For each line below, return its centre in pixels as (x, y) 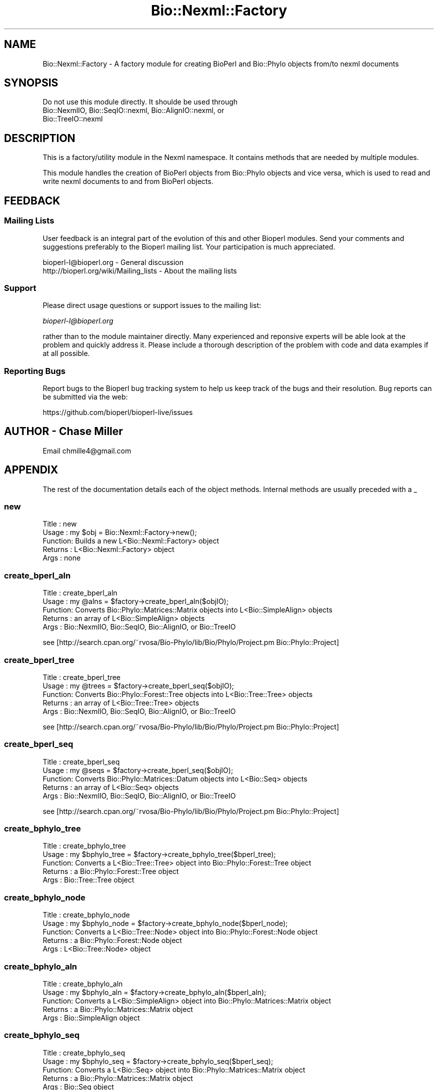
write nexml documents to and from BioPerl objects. (128, 181)
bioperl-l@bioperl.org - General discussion (113, 262)
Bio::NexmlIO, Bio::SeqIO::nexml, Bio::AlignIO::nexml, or (133, 110)
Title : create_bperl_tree (82, 677)
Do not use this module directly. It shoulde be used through (140, 102)
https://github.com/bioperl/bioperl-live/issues (118, 412)
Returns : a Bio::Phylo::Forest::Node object (112, 940)
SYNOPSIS (31, 83)
